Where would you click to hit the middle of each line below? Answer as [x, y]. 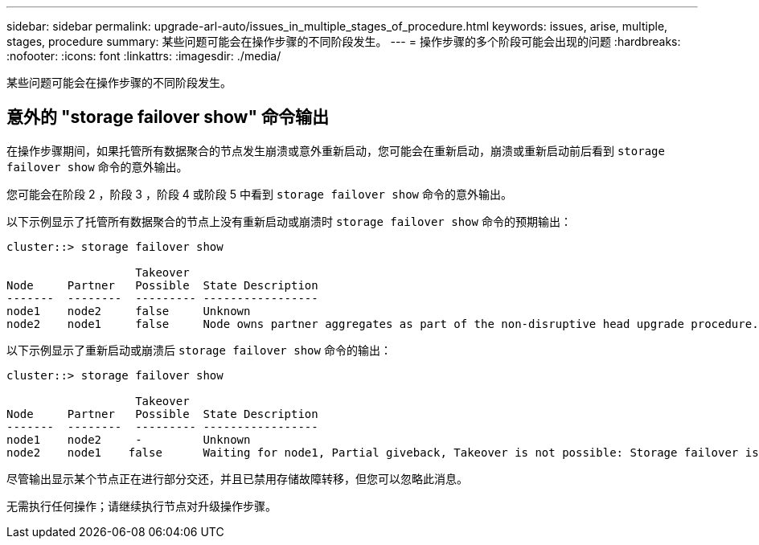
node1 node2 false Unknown [129, 311]
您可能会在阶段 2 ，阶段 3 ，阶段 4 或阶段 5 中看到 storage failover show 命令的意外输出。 [259, 194]
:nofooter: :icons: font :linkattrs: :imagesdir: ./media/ [144, 56]
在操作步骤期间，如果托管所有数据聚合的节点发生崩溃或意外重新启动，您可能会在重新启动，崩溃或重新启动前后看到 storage [336, 150]
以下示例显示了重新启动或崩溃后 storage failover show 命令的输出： [199, 350]
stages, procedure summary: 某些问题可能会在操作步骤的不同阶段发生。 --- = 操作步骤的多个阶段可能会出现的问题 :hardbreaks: [344, 41]
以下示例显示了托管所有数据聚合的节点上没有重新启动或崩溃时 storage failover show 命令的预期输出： [289, 221]
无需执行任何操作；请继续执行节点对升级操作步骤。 [142, 506]
